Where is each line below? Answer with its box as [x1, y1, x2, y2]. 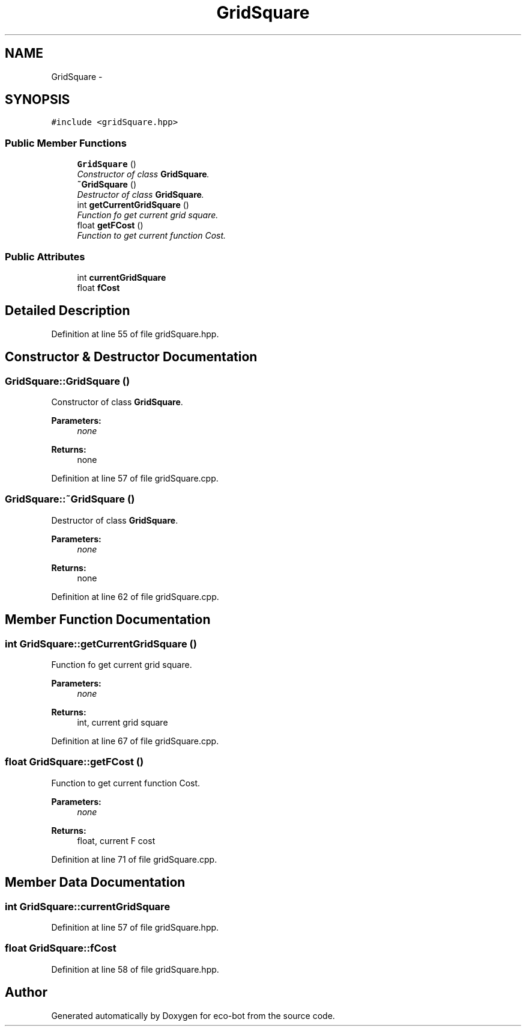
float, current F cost [77, 835, 156, 846]
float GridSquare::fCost [5, 942, 116, 955]
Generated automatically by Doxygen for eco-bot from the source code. [51, 1010, 335, 1021]
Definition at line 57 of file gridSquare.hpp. [51, 922, 219, 932]
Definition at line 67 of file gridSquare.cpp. [51, 735, 219, 746]
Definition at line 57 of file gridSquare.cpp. [51, 473, 219, 483]
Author [5, 985, 47, 1000]
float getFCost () [77, 220, 144, 231]
